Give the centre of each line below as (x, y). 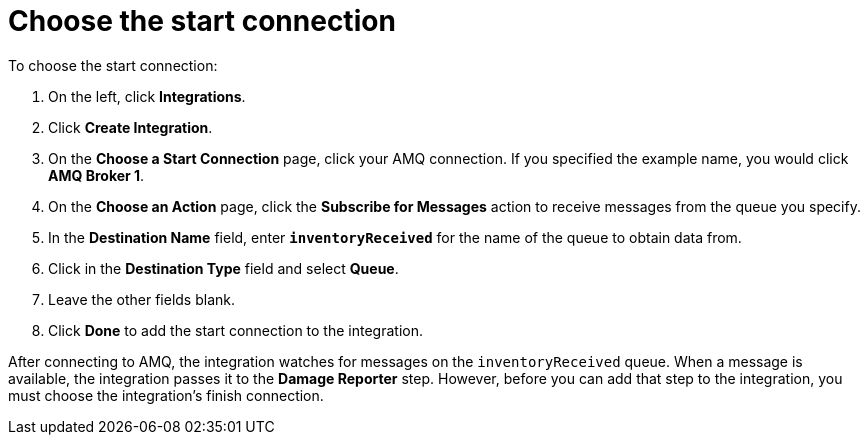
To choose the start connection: (113, 65)
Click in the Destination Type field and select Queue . (223, 268)
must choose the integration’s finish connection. (166, 395)
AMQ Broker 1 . (96, 175)
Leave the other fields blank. (141, 299)
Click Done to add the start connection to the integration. (235, 330)
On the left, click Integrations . (147, 96)
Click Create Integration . (130, 127)
